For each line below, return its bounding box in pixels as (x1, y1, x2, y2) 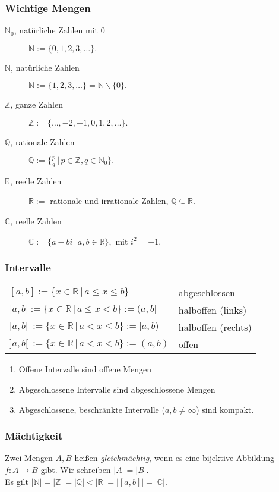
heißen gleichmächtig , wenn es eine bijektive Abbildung (74, 452, 274, 464)
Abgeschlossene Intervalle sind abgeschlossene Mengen (18, 383, 215, 395)
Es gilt (5, 475, 28, 487)
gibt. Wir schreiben (40, 463, 111, 475)
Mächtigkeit (5, 428, 63, 443)
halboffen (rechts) (178, 320, 252, 334)
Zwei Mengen (5, 452, 53, 464)
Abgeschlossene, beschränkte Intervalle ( (18, 403, 165, 415)
